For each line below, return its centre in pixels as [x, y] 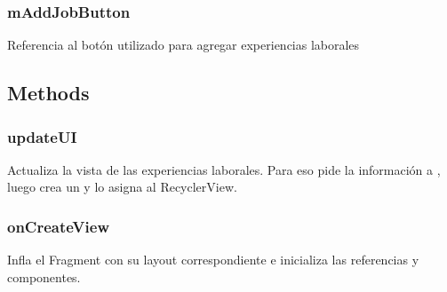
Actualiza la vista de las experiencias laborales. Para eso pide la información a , [224, 169]
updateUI [42, 136]
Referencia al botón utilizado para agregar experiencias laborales [184, 45]
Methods [48, 93]
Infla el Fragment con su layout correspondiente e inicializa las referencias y [213, 260]
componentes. [44, 276]
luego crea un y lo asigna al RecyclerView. [122, 187]
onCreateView [58, 226]
